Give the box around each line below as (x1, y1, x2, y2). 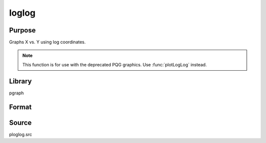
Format (9, 103, 32, 111)
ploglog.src (9, 131, 32, 137)
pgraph (9, 90, 24, 96)
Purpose (9, 26, 36, 34)
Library (9, 77, 32, 86)
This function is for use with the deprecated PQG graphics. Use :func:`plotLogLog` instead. (22, 61, 207, 67)
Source (9, 118, 32, 127)
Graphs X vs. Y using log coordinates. (9, 39, 86, 45)
